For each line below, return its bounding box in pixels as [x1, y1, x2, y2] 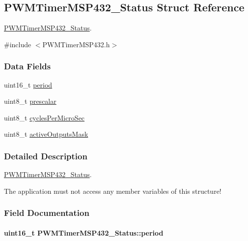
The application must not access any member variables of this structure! [4, 185, 221, 196]
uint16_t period [4, 79, 53, 90]
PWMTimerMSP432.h [42, 39, 110, 49]
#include [4, 39, 31, 49]
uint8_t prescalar [4, 96, 56, 106]
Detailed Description [4, 150, 87, 162]
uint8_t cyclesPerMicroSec [4, 112, 85, 122]
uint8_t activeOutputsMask [4, 129, 88, 139]
